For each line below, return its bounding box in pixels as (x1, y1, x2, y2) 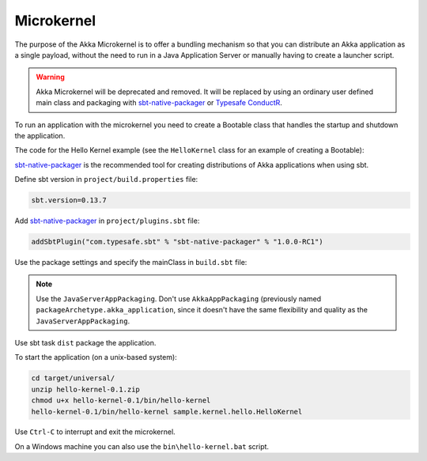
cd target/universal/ (31, 374, 115, 383)
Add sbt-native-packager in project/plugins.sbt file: (14, 216, 200, 225)
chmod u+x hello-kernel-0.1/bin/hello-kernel (31, 396, 211, 405)
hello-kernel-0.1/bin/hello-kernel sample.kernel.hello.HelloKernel (31, 407, 303, 416)
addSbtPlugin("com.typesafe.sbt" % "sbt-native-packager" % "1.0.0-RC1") (31, 237, 323, 247)
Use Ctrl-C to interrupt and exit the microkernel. (14, 427, 176, 436)
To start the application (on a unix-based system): (14, 353, 177, 362)
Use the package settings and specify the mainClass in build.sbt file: (14, 258, 248, 266)
